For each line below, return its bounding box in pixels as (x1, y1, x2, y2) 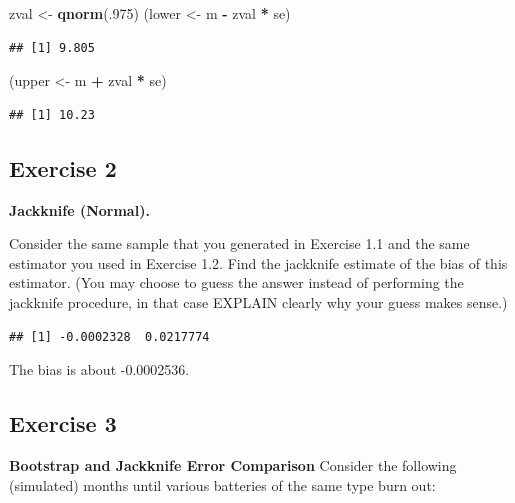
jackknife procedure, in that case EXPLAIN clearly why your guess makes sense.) (9, 291, 508, 312)
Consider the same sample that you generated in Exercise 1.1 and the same (9, 233, 470, 254)
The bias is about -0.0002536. (9, 359, 190, 380)
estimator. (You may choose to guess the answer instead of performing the (9, 272, 464, 293)
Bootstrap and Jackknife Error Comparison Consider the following (9, 454, 457, 475)
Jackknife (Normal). (9, 199, 150, 220)
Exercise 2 (9, 152, 117, 183)
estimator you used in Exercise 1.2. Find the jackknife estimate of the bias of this (9, 252, 508, 273)
